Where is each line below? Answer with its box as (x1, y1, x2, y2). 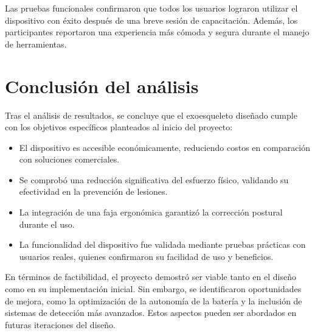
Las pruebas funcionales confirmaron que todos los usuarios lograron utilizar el (5, 2, 298, 14)
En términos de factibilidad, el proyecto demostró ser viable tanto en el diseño (5, 270, 296, 283)
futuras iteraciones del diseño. (5, 318, 116, 331)
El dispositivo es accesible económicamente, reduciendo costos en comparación (19, 141, 311, 153)
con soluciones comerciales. (19, 153, 120, 166)
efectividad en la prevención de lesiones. (19, 185, 168, 198)
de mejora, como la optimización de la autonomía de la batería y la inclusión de (5, 294, 302, 307)
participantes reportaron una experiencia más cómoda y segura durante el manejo (5, 26, 310, 38)
